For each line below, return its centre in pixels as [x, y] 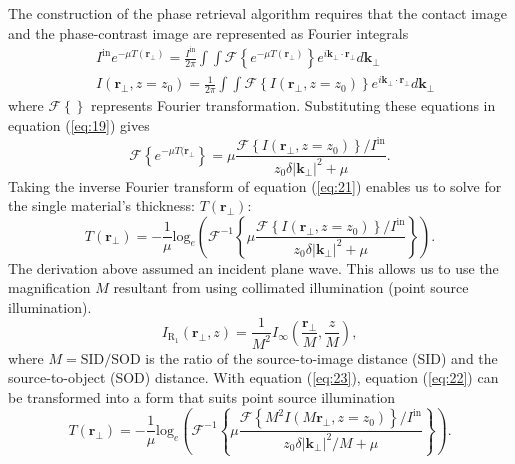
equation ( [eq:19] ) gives [79, 125]
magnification [49, 287]
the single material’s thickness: [101, 205]
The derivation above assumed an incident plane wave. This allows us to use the [253, 267]
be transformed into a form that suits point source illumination [202, 397]
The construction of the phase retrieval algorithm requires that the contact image [257, 13]
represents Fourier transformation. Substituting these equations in [293, 105]
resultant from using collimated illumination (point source [291, 287]
